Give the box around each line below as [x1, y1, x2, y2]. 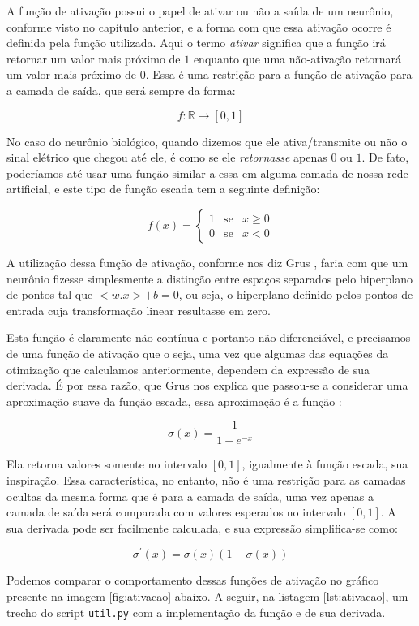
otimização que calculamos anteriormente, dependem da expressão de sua [6, 360, 370, 378]
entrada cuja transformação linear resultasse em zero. [6, 301, 271, 318]
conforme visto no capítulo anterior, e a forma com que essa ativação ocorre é [6, 18, 391, 35]
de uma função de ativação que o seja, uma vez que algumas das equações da [6, 344, 389, 361]
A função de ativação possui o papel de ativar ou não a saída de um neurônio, [6, 2, 394, 19]
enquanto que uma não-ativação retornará [193, 50, 401, 67]
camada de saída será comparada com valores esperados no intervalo [6, 503, 346, 520]
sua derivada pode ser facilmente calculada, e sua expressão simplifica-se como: [6, 519, 398, 536]
